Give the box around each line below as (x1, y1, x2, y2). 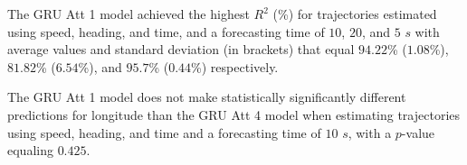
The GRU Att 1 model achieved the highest (7, 5, 250, 23)
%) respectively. (191, 57, 279, 76)
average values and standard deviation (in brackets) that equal (7, 40, 355, 59)
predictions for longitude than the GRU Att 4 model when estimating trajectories (7, 105, 461, 124)
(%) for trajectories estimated (272, 5, 437, 23)
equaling (7, 141, 53, 160)
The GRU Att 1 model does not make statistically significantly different (7, 87, 406, 106)
